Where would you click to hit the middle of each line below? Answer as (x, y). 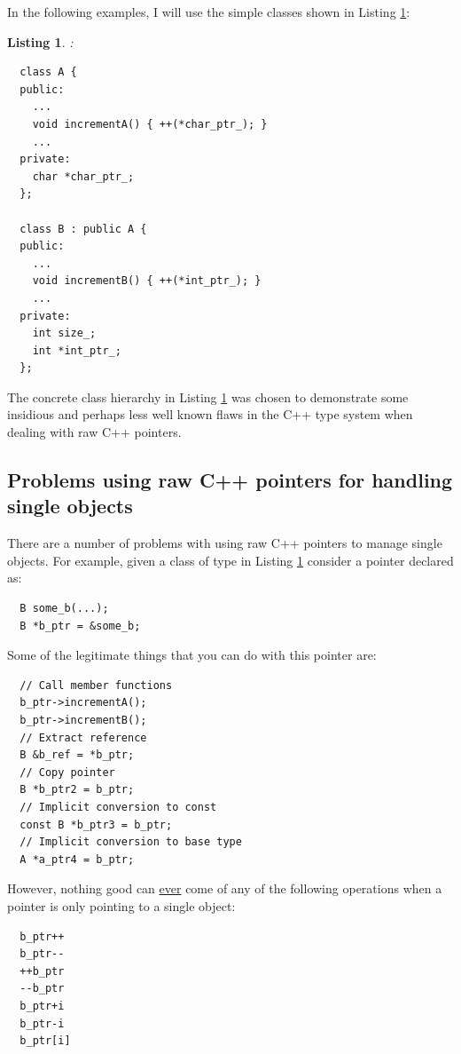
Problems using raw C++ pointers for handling (230, 480)
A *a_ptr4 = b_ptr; (77, 859)
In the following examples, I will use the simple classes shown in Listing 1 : (209, 12)
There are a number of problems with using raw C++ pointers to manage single (225, 543)
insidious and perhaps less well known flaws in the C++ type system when (210, 414)
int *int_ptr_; (77, 350)
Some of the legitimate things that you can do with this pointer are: (192, 655)
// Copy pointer (67, 772)
